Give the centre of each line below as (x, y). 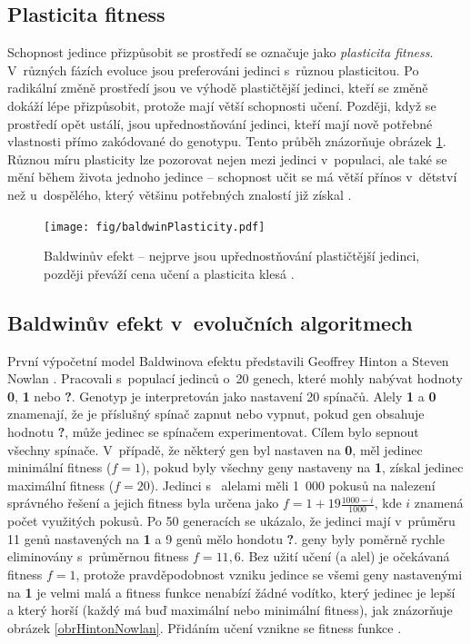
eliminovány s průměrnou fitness (98, 556)
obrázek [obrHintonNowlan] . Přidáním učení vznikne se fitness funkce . (205, 627)
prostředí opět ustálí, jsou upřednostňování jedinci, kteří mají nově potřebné (220, 123)
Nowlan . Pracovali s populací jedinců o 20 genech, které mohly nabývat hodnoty (235, 378)
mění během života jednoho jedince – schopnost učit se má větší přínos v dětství (232, 177)
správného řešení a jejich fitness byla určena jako (143, 503)
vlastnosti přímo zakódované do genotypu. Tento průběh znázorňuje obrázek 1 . (227, 141)
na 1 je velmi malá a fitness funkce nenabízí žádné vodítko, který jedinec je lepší (231, 592)
